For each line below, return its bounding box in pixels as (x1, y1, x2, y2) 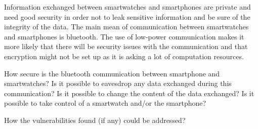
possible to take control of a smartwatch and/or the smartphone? (4, 98, 206, 108)
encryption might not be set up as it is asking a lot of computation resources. (4, 51, 244, 61)
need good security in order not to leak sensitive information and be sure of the (4, 11, 250, 22)
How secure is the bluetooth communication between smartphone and (4, 68, 220, 78)
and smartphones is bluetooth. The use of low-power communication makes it (4, 31, 244, 41)
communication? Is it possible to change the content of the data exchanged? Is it (4, 88, 254, 98)
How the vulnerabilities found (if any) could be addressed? (4, 114, 186, 125)
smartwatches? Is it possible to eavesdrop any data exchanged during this (4, 78, 232, 89)
